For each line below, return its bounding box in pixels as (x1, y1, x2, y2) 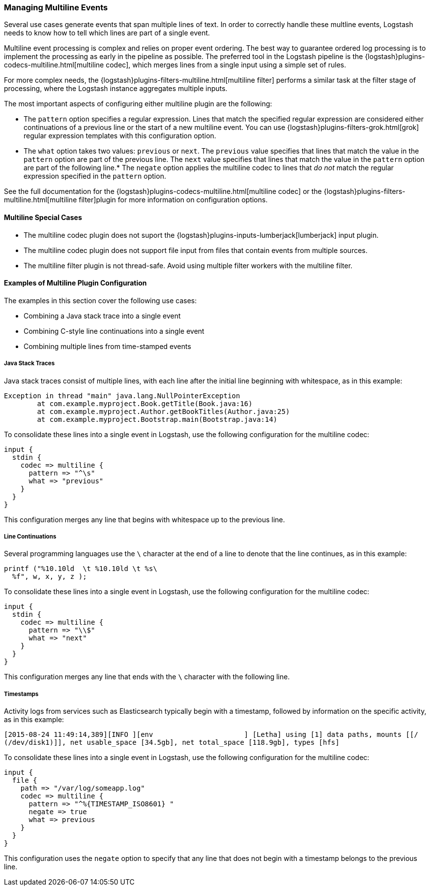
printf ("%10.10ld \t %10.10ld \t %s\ (4, 565, 157, 573)
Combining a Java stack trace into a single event (24, 311, 181, 320)
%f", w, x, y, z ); (12, 572, 87, 581)
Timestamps (4, 690, 39, 698)
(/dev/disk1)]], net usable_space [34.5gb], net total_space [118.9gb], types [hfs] (4, 738, 340, 747)
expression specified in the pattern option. (24, 172, 166, 181)
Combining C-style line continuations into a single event (24, 326, 204, 335)
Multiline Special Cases (4, 213, 82, 222)
